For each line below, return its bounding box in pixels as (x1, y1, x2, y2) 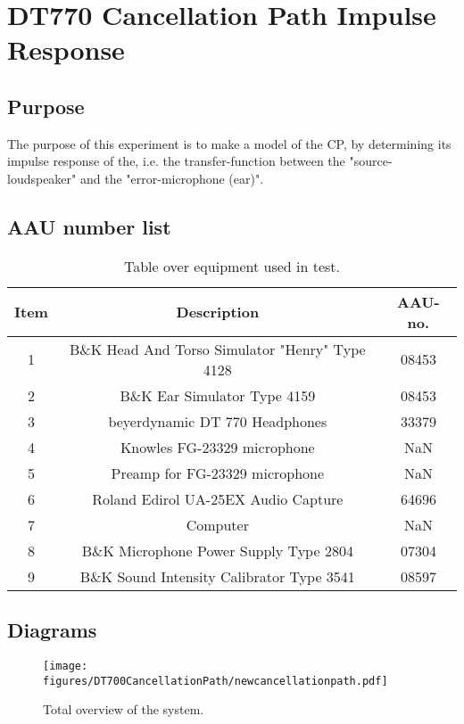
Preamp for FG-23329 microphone (111, 462, 325, 483)
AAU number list (7, 212, 171, 240)
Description (176, 301, 260, 323)
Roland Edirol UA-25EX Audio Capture (92, 488, 344, 509)
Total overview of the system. (43, 700, 204, 719)
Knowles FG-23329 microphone (120, 436, 315, 457)
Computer (186, 514, 249, 535)
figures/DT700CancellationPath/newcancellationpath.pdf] (43, 674, 388, 687)
